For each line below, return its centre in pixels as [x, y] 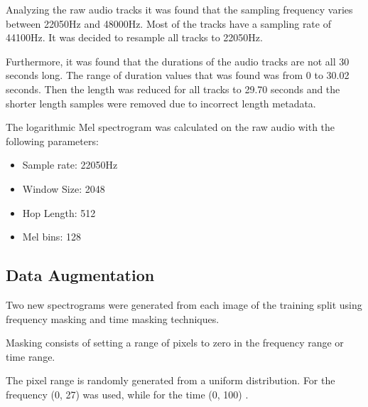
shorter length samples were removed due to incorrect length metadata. [161, 103]
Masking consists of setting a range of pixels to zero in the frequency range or [175, 343]
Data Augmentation [80, 275]
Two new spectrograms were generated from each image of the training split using [184, 304]
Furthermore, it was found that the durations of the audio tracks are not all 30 [178, 61]
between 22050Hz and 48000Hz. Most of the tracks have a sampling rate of [168, 23]
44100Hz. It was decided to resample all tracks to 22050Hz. [134, 37]
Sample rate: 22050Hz [70, 165]
